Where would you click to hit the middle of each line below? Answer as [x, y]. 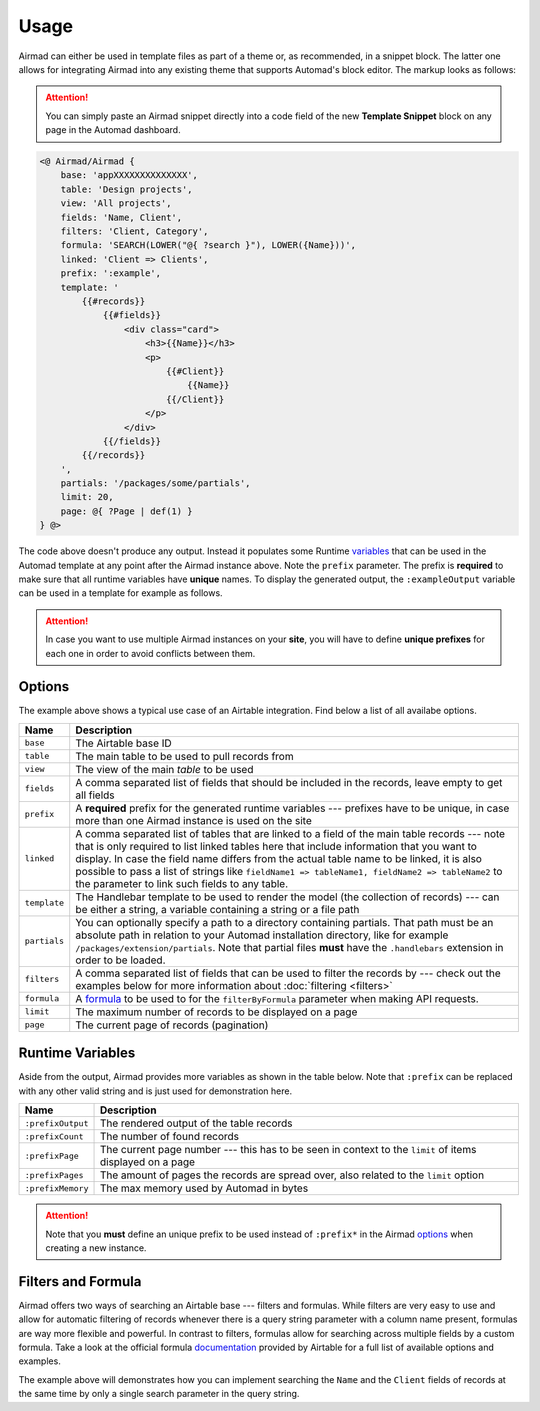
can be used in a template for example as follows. [121, 593]
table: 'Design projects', [127, 189]
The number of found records [169, 1137]
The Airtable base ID [123, 743]
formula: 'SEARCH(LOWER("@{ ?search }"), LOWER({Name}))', [208, 245]
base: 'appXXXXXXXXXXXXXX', [129, 175]
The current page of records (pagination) [172, 1025]
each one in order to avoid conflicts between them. [150, 653]
